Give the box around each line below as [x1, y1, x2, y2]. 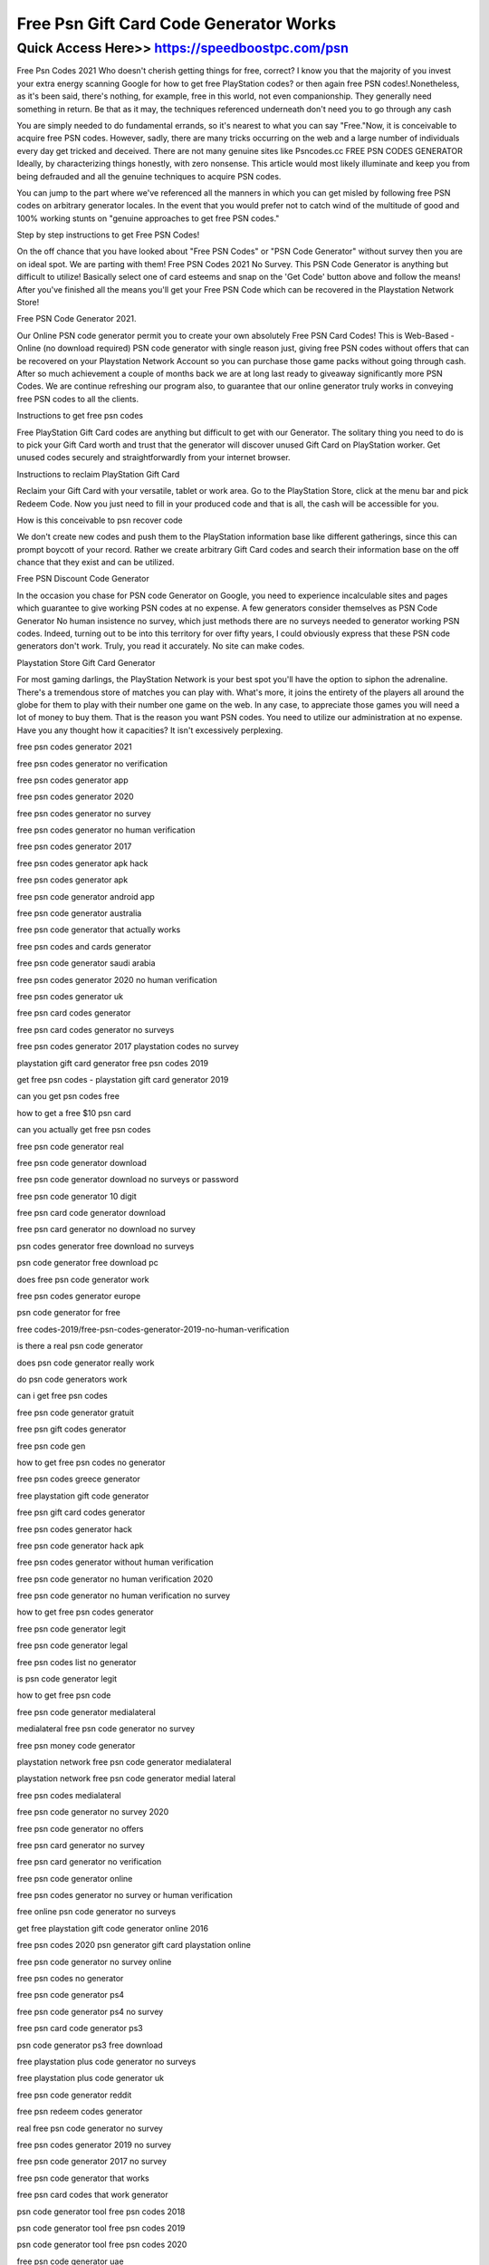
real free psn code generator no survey [16, 2123, 163, 2134]
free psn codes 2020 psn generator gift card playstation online [16, 1940, 251, 1951]
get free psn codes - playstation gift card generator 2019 [16, 1074, 229, 1084]
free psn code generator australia [16, 908, 142, 919]
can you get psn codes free [16, 1091, 120, 1102]
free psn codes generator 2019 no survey [16, 2139, 172, 2150]
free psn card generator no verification [16, 1856, 162, 1867]
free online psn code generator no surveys [16, 1906, 177, 1917]
